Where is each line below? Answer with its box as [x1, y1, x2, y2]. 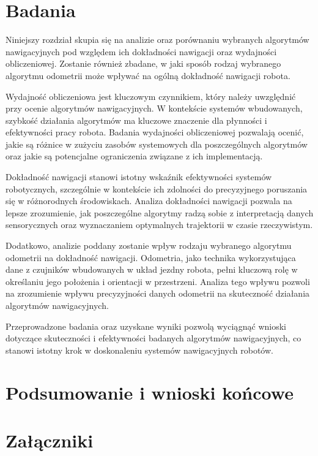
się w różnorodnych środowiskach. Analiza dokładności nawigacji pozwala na [6, 194, 292, 207]
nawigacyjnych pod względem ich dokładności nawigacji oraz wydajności [6, 45, 277, 58]
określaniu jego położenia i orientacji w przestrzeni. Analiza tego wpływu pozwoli [6, 275, 310, 287]
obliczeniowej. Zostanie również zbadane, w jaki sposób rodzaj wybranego [6, 57, 281, 70]
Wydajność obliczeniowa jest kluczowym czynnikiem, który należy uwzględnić [6, 89, 296, 102]
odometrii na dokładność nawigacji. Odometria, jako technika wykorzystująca [6, 251, 296, 264]
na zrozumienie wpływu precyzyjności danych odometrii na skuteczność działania [6, 287, 310, 300]
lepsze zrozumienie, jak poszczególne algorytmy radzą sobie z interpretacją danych [6, 206, 314, 219]
